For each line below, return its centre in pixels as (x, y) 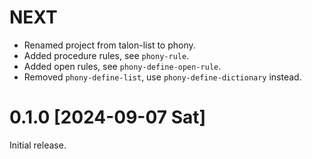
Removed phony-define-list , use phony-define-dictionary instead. (162, 77)
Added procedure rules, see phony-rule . (106, 55)
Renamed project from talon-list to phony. (109, 45)
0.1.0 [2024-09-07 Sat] (108, 117)
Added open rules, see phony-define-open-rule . (122, 66)
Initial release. (38, 145)
